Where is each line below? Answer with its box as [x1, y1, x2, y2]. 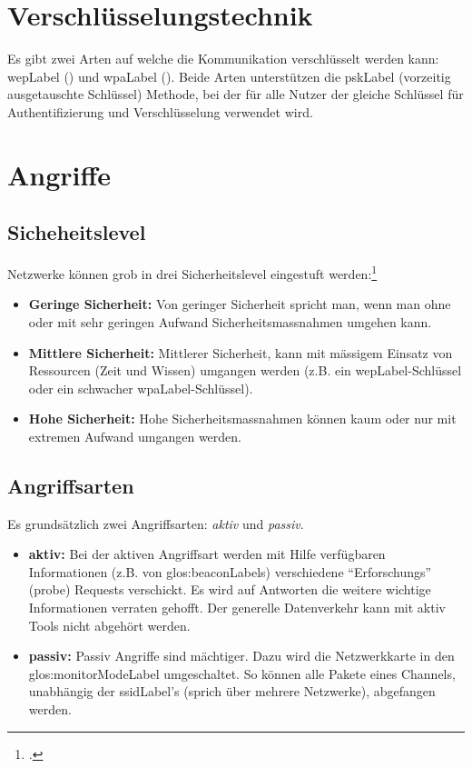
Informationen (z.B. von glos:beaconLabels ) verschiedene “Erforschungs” [28, 562, 432, 581]
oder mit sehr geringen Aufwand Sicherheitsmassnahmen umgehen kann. [28, 312, 432, 331]
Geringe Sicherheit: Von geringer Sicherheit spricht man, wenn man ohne [28, 294, 451, 314]
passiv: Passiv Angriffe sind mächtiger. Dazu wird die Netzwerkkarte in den [28, 646, 455, 665]
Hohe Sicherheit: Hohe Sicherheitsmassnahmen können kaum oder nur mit [28, 409, 457, 428]
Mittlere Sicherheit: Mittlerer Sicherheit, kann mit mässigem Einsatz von [28, 343, 453, 362]
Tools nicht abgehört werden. [28, 615, 191, 634]
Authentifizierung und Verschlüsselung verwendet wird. [7, 102, 313, 121]
